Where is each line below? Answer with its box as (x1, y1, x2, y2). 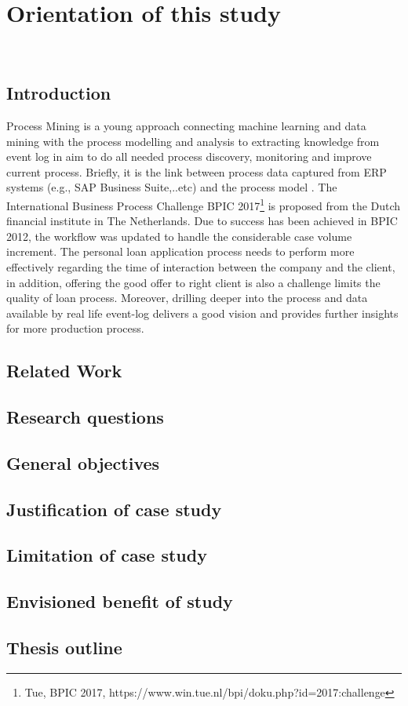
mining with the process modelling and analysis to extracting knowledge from (6, 133, 380, 149)
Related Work (6, 358, 122, 383)
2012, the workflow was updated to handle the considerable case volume (6, 227, 352, 244)
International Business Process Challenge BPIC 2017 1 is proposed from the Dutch (6, 195, 401, 213)
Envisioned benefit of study (6, 589, 233, 613)
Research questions (6, 405, 164, 429)
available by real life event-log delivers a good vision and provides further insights (6, 304, 399, 321)
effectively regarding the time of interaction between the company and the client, (6, 258, 395, 275)
